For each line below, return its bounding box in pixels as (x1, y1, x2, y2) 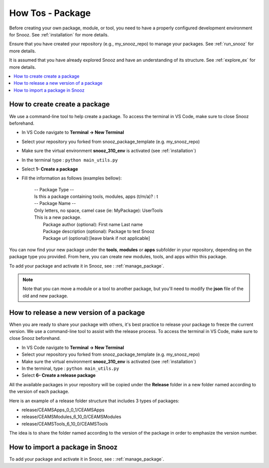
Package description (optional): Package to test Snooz (43, 228, 154, 234)
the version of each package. (9, 389, 70, 395)
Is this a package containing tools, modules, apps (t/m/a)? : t (34, 193, 158, 199)
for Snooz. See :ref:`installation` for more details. (9, 31, 109, 37)
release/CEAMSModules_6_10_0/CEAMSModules (21, 414, 122, 420)
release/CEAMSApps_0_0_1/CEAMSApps (21, 407, 105, 413)
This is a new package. (34, 214, 82, 220)
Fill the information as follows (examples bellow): (21, 175, 122, 181)
